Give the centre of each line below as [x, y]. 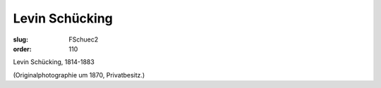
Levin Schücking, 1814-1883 [54, 62]
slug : [20, 39]
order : [22, 49]
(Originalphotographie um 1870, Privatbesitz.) [79, 75]
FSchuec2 [84, 39]
